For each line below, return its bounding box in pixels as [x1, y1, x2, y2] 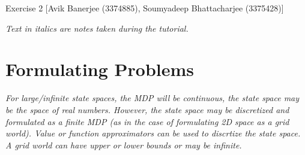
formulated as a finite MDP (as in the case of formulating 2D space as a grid [5, 115, 289, 127]
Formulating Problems [5, 57, 195, 81]
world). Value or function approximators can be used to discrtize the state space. [5, 127, 301, 139]
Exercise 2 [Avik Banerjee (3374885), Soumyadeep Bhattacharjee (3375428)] [5, 2, 284, 14]
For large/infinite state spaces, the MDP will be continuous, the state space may [5, 92, 300, 104]
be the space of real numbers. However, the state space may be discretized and [5, 103, 289, 116]
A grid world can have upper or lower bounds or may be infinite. [5, 138, 242, 151]
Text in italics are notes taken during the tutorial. [5, 22, 189, 34]
